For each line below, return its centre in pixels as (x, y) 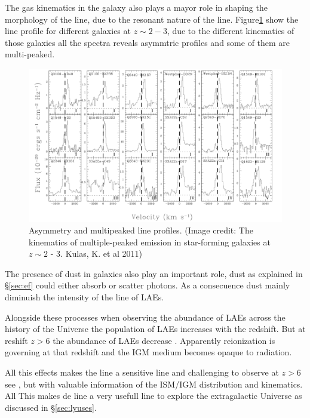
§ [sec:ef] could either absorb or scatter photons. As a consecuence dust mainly (148, 285)
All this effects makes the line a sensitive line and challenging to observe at (142, 372)
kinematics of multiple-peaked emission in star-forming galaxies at (150, 242)
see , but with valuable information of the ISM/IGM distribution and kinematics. (154, 384)
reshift (16, 340)
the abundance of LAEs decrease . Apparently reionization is (164, 340)
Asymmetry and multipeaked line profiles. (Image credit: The (141, 230)
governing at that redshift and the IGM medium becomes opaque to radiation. (148, 352)
